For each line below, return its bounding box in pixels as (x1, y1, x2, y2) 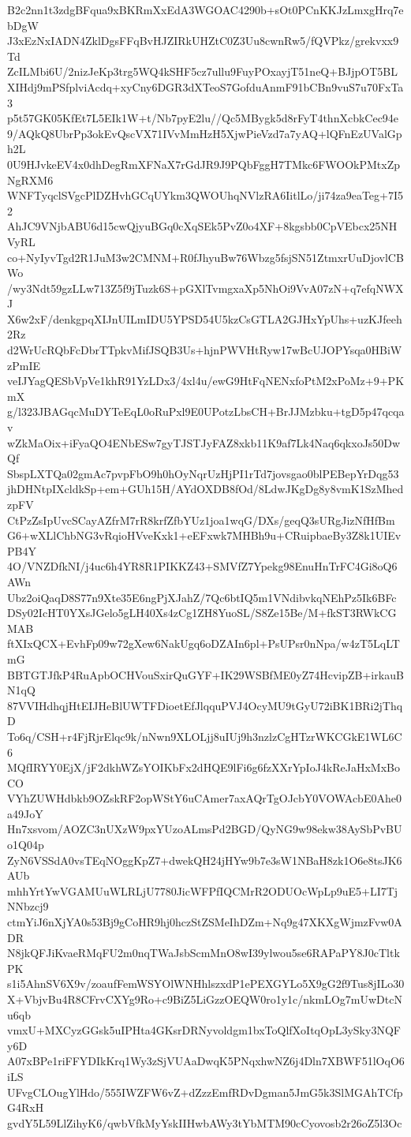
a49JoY (7, 805, 43, 821)
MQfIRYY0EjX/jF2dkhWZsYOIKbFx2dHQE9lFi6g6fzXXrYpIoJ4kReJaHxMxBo (7, 759, 401, 776)
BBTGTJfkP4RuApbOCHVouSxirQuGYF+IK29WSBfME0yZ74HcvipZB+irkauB (7, 666, 404, 683)
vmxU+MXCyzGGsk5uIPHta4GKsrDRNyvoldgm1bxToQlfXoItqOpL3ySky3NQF (7, 1022, 401, 1038)
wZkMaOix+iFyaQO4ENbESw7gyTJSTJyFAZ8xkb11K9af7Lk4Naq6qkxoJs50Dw (7, 434, 401, 451)
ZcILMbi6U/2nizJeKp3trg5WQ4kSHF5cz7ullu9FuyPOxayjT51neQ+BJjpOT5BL (7, 63, 398, 80)
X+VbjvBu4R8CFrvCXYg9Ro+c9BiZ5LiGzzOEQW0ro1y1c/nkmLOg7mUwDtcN (7, 991, 402, 1007)
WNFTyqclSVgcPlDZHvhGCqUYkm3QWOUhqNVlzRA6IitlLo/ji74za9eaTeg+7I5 (7, 187, 403, 204)
